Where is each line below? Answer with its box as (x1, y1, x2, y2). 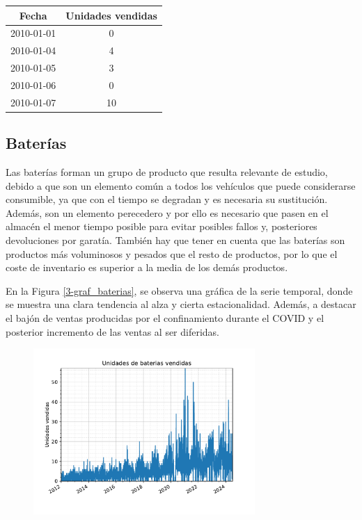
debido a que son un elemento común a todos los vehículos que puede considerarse (6, 178, 356, 193)
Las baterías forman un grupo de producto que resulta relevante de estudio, (6, 165, 328, 179)
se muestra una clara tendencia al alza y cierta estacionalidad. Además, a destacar (6, 297, 356, 311)
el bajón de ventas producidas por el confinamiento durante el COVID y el (6, 310, 324, 325)
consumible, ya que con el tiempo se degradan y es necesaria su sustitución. (6, 192, 328, 206)
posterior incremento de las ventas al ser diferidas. (6, 324, 220, 339)
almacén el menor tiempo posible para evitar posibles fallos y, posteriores (6, 219, 317, 234)
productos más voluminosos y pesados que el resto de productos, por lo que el (6, 246, 338, 261)
